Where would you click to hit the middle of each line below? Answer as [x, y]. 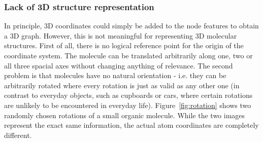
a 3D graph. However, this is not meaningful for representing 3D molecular [121, 35]
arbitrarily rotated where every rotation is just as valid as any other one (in [122, 85]
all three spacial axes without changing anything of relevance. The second [119, 65]
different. [18, 135]
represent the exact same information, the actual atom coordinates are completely [131, 125]
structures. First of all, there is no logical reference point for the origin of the [124, 45]
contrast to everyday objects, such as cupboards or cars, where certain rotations [128, 95]
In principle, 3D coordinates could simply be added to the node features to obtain [131, 26]
